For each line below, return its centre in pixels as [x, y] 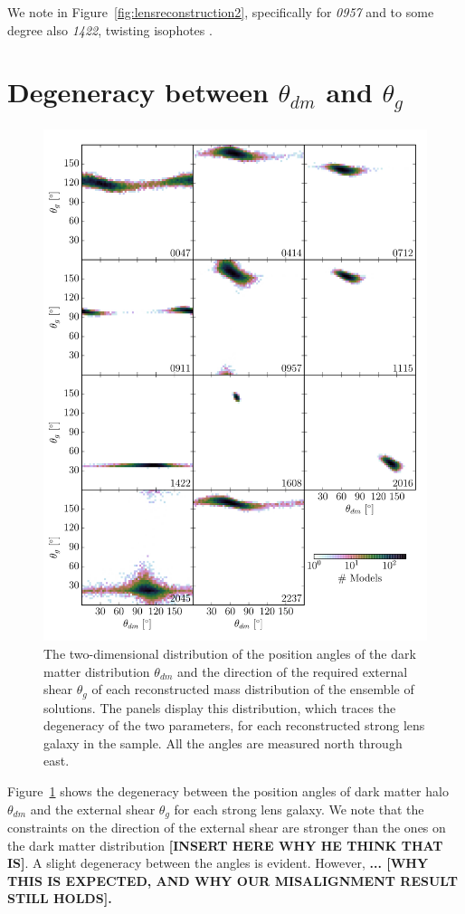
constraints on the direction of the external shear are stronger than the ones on [227, 828]
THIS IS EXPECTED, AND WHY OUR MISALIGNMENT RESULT [232, 880]
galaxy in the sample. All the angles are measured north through [223, 743]
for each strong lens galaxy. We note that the [299, 809]
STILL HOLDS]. [60, 898]
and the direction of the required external [293, 671]
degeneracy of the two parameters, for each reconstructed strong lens [234, 725]
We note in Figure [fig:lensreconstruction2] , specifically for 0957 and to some [221, 12]
